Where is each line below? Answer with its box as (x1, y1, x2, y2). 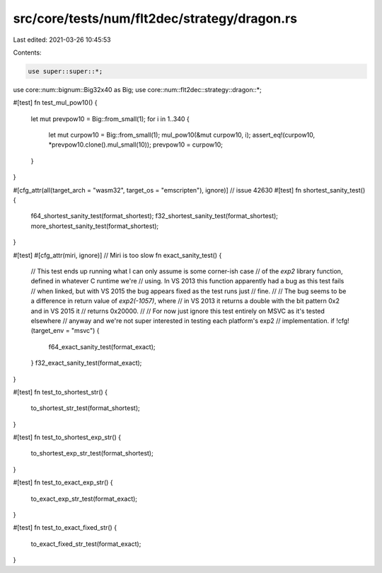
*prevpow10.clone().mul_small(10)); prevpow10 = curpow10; (48, 140, 223, 149)
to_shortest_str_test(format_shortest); (30, 404, 141, 412)
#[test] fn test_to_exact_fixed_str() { (13, 523, 117, 532)
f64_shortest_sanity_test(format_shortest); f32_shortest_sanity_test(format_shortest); (30, 212, 279, 220)
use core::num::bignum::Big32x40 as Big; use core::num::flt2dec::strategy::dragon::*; (13, 85, 262, 93)
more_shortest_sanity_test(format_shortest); (30, 222, 159, 230)
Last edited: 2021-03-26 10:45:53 (13, 35, 111, 44)
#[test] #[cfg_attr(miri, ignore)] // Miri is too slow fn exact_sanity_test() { (13, 251, 222, 259)
